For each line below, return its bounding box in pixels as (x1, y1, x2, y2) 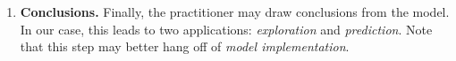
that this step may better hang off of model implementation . (20, 37, 350, 56)
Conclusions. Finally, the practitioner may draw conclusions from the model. (20, 3, 450, 20)
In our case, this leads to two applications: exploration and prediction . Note (20, 19, 433, 38)
